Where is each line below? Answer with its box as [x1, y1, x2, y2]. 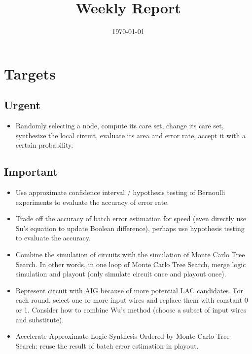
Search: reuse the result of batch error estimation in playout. [15, 340, 199, 351]
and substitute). [15, 314, 64, 324]
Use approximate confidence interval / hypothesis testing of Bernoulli [15, 187, 225, 197]
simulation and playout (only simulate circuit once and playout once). [15, 269, 226, 279]
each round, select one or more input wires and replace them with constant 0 [15, 295, 248, 305]
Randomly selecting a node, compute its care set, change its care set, [15, 120, 224, 131]
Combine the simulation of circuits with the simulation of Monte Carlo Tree [15, 249, 245, 260]
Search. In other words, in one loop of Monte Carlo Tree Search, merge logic [15, 259, 246, 269]
